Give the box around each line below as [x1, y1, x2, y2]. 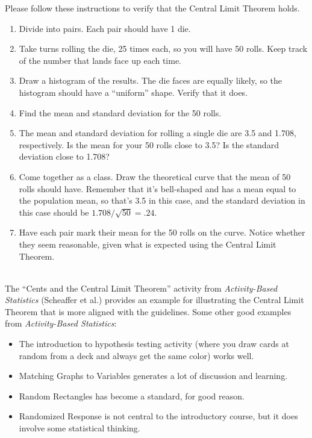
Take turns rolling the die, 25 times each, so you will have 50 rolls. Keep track [19, 42, 308, 55]
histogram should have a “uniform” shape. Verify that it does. [19, 86, 248, 98]
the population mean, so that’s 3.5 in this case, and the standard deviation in [19, 194, 305, 207]
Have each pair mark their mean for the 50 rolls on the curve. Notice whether [19, 226, 305, 239]
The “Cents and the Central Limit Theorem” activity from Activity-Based [5, 281, 278, 294]
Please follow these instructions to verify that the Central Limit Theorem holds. [5, 2, 300, 14]
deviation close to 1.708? [19, 150, 110, 163]
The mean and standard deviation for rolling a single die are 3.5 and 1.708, [19, 127, 296, 139]
